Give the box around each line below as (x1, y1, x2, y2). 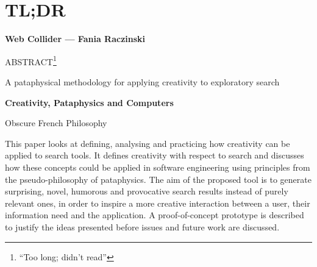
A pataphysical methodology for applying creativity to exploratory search (5, 75, 280, 88)
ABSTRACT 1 (5, 53, 57, 68)
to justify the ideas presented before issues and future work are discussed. (5, 220, 280, 233)
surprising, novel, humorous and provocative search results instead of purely (5, 185, 288, 198)
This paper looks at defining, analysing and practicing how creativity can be (5, 137, 290, 149)
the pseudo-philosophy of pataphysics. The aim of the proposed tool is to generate (5, 173, 312, 185)
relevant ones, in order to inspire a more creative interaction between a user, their (5, 196, 310, 209)
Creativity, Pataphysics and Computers (5, 96, 174, 109)
